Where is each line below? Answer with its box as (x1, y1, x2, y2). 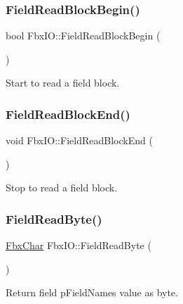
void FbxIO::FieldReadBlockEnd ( (6, 133, 153, 148)
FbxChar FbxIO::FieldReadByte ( (6, 238, 151, 253)
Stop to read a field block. (6, 180, 118, 195)
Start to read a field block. (6, 75, 120, 90)
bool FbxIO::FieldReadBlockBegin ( (6, 28, 161, 43)
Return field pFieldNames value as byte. (6, 285, 178, 300)
